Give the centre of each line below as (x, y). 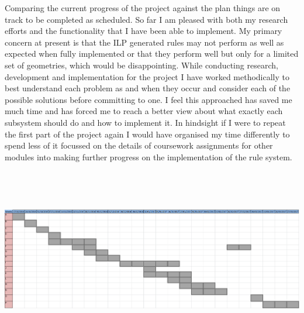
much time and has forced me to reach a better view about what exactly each (144, 111)
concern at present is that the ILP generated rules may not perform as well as (144, 42)
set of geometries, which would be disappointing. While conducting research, (141, 65)
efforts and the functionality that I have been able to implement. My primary (144, 31)
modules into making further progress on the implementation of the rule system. (148, 156)
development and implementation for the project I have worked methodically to (147, 76)
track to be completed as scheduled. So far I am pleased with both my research (146, 19)
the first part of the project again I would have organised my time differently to (147, 134)
